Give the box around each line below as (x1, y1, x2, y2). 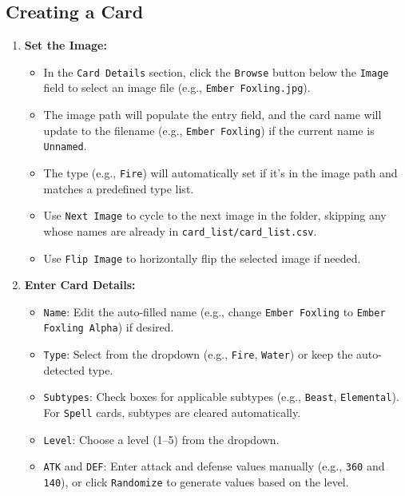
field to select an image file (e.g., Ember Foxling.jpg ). (43, 79, 311, 96)
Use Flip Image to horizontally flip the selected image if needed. (43, 249, 361, 266)
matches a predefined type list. (43, 180, 194, 196)
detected (43, 361, 85, 378)
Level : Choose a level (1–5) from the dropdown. (43, 431, 280, 447)
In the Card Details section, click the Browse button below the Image (43, 63, 389, 80)
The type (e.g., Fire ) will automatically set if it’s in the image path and (43, 165, 398, 181)
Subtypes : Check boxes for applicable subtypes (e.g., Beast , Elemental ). (43, 388, 399, 405)
